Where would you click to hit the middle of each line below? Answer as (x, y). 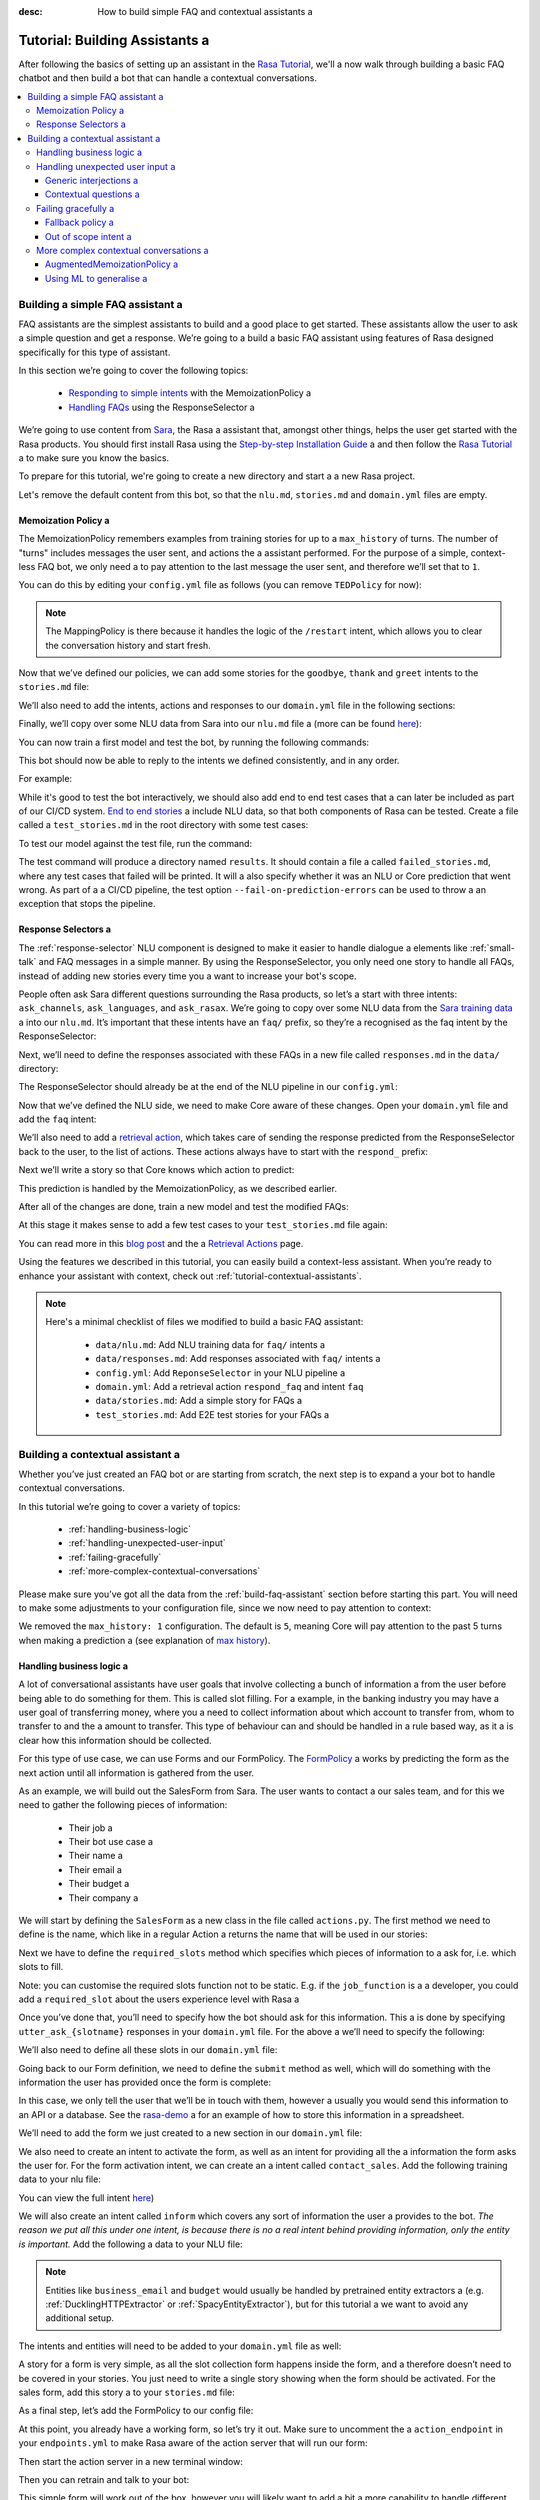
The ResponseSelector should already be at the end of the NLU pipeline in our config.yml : (208, 1087)
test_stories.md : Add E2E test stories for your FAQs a (212, 1414)
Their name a (96, 1856)
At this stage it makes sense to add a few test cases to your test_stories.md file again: (203, 1225)
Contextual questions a (92, 194)
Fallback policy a (79, 222)
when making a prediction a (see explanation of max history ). (144, 1640)
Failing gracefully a (75, 208)
